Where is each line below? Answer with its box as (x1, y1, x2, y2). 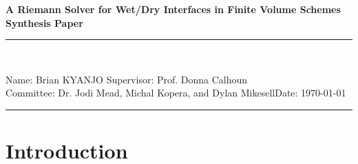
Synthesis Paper (6, 15, 83, 30)
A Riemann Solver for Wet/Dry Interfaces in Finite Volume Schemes (6, 2, 341, 16)
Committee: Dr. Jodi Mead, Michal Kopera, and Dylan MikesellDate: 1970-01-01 (6, 85, 346, 100)
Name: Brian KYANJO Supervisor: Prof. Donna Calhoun (6, 72, 248, 86)
